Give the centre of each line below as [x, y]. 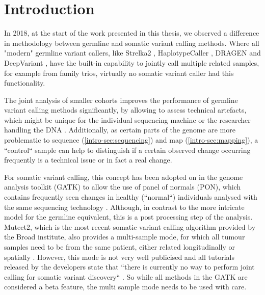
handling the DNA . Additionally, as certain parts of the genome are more [120, 130]
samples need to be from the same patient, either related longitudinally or [120, 247]
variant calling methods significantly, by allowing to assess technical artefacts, [125, 110]
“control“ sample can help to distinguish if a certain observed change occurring [127, 150]
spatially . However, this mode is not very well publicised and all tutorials [120, 257]
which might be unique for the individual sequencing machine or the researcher [127, 119]
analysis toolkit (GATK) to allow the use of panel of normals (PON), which [123, 187]
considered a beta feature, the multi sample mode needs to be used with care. [125, 287]
